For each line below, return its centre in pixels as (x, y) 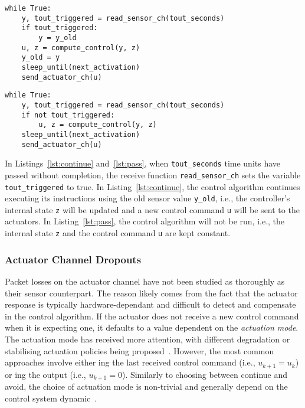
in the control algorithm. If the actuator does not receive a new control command (152, 316)
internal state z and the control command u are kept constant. (118, 233)
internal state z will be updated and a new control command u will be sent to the (152, 209)
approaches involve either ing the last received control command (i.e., (130, 362)
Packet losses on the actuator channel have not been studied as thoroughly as (145, 281)
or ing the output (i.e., (45, 374)
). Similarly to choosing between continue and (205, 374)
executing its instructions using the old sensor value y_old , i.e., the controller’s (147, 198)
